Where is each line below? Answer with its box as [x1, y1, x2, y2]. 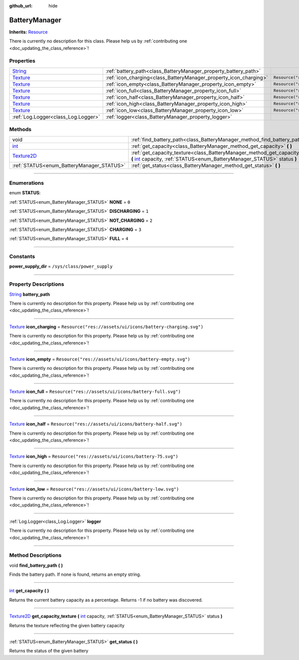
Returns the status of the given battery [9, 648, 89, 654]
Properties [9, 57, 36, 64]
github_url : [9, 3, 32, 8]
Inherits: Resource [9, 29, 48, 35]
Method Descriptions [9, 552, 62, 559]
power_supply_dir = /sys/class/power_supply [9, 263, 113, 269]
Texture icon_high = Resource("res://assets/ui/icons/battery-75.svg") [9, 454, 178, 460]
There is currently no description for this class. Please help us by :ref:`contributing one [9, 38, 187, 44]
